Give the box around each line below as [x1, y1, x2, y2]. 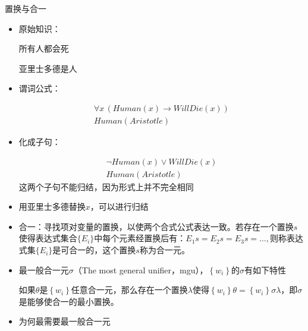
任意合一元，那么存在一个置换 [71, 283, 188, 296]
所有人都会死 [18, 42, 69, 55]
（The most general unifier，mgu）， [73, 263, 208, 276]
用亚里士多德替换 [18, 200, 86, 213]
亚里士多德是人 [18, 62, 77, 74]
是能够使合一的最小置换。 [18, 295, 119, 307]
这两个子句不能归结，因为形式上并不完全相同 [18, 180, 194, 193]
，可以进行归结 [90, 200, 149, 213]
